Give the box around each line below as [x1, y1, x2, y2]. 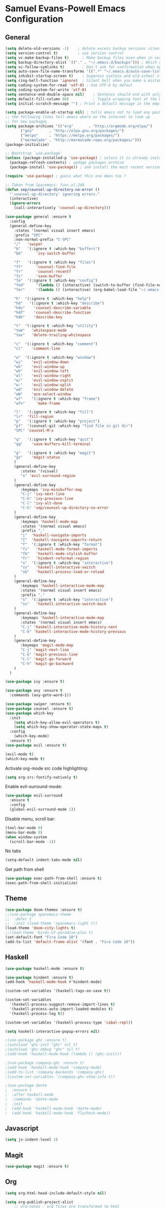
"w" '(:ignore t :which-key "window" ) [14, 355, 96, 360]
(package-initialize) [5, 142, 50, 147]
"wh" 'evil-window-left [14, 369, 69, 374]
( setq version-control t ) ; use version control [5, 50, 124, 56]
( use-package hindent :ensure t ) [5, 975, 74, 980]
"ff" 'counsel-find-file [14, 264, 76, 269]
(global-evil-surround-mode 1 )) [9, 807, 76, 812]
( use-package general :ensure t [5, 214, 71, 219]
